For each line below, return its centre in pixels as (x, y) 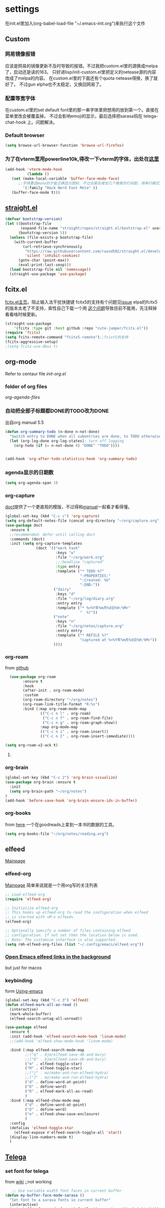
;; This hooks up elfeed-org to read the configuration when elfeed (77, 912)
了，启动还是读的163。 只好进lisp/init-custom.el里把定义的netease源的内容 (81, 72)
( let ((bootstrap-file (28, 224)
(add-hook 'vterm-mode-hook (34, 169)
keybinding (19, 980)
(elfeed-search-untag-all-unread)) (46, 1018)
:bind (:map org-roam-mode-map (55, 709)
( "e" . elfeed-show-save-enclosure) (62, 1114)
